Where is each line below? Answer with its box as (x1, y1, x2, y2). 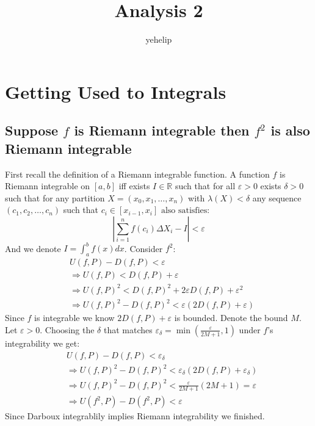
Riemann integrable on (5, 179, 90, 192)
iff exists (118, 179, 150, 192)
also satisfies (161, 206, 208, 215)
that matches (103, 323, 153, 336)
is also (270, 121, 310, 140)
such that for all (175, 179, 236, 192)
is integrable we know (34, 311, 115, 324)
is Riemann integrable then (74, 121, 250, 140)
